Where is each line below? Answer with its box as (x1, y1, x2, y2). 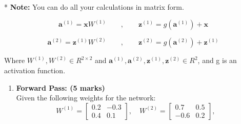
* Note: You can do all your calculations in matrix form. (4, 2, 184, 12)
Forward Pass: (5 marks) (16, 82, 105, 93)
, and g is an (197, 55, 237, 66)
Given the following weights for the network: (16, 92, 156, 103)
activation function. (4, 65, 66, 76)
